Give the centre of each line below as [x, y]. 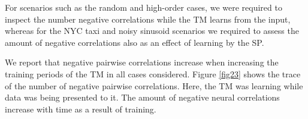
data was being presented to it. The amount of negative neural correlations [142, 97]
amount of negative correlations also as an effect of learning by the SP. [135, 42]
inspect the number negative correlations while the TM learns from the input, [148, 19]
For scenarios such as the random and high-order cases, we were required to [144, 7]
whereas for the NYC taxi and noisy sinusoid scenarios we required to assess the [152, 31]
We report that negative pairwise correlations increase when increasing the [142, 62]
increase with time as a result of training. [81, 109]
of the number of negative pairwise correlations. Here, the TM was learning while [154, 85]
